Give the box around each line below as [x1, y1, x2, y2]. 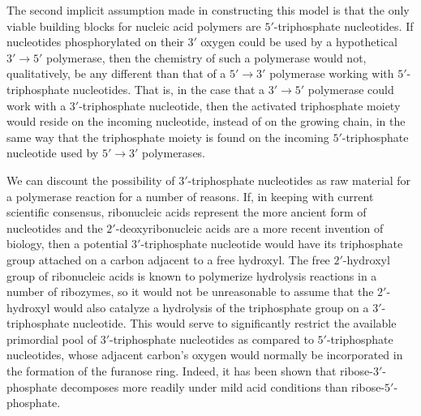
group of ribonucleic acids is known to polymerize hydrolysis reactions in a [6, 267, 377, 284]
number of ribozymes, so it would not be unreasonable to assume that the [6, 283, 374, 300]
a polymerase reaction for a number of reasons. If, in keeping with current [6, 187, 374, 204]
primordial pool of [6, 330, 97, 347]
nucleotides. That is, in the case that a [72, 80, 265, 97]
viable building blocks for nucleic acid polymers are [6, 17, 261, 34]
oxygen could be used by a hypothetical [200, 33, 397, 50]
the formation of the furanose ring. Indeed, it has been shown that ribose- [6, 362, 373, 380]
